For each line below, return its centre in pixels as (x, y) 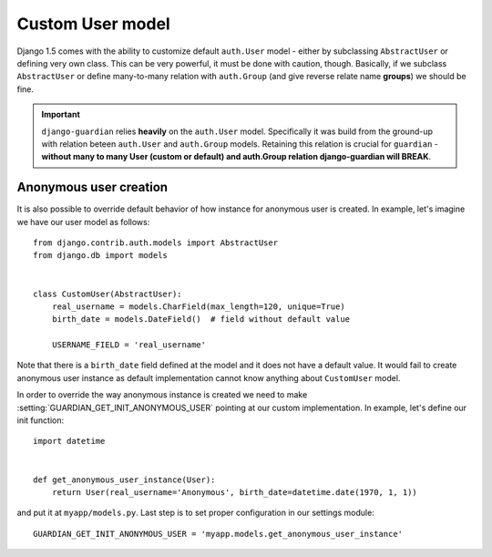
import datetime (69, 441)
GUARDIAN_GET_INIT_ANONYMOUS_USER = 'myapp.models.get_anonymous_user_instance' (218, 534)
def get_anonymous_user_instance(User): (124, 480)
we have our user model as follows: (83, 222)
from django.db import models (101, 256)
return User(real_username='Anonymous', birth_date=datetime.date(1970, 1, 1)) (235, 492)
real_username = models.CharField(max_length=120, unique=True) (198, 306)
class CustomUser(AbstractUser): (108, 294)
